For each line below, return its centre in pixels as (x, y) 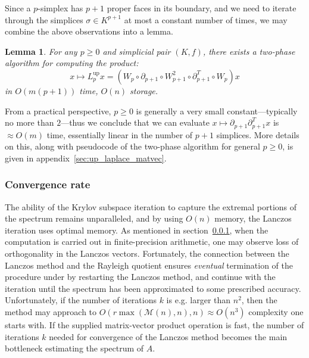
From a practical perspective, (58, 110)
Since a (18, 8)
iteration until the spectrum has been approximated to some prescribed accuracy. (153, 288)
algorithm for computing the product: (72, 63)
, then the (259, 300)
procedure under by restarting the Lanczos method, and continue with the (140, 277)
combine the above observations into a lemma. (89, 31)
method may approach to (51, 311)
